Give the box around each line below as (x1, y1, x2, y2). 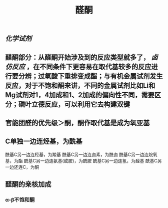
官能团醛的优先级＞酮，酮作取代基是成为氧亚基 (5, 118, 150, 127)
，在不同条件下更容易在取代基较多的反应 (26, 62, 151, 71)
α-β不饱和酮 (5, 196, 35, 203)
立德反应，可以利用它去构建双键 (31, 100, 130, 108)
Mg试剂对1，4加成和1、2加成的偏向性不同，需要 (5, 91, 155, 99)
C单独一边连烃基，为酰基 (5, 137, 82, 146)
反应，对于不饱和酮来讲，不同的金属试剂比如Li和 (5, 81, 155, 90)
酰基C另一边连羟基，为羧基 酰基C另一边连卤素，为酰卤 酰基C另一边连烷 (5, 151, 153, 157)
